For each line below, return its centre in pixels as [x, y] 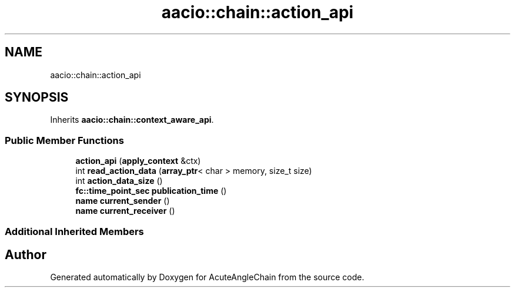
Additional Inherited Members [74, 231]
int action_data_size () [119, 181]
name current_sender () [123, 201]
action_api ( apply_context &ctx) [138, 161]
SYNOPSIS [37, 98]
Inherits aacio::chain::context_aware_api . [132, 120]
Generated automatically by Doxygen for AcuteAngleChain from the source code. [207, 277]
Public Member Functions [64, 140]
